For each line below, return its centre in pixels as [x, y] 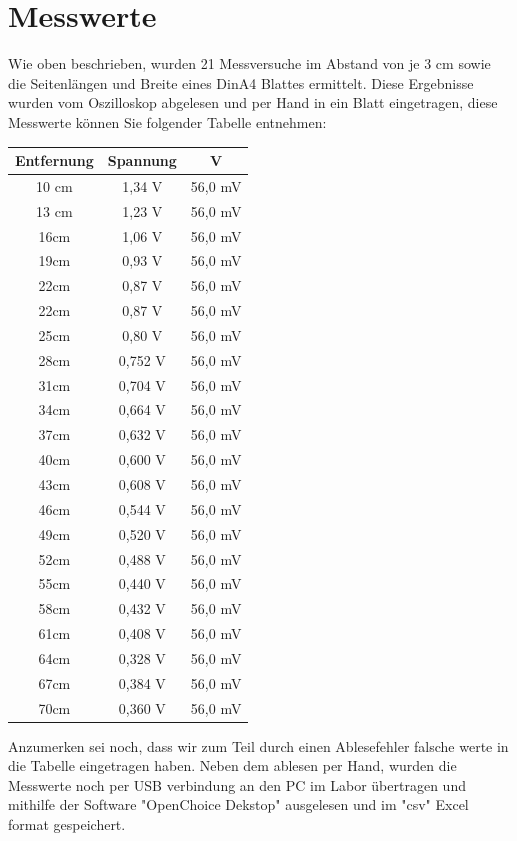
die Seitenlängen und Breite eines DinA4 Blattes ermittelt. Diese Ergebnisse [241, 82]
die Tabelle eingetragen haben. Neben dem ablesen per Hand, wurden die [232, 765]
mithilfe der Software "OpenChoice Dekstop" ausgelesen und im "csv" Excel [238, 804]
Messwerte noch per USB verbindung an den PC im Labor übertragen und [237, 784]
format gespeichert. [67, 824]
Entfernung [54, 160]
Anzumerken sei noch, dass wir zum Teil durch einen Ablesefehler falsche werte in [258, 745]
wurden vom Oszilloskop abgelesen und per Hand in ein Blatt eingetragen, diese [253, 102]
